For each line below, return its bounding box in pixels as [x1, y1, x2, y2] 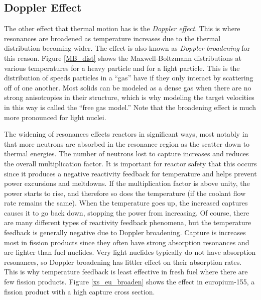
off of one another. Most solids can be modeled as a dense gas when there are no [4, 82, 251, 92]
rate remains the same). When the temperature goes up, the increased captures [4, 197, 248, 208]
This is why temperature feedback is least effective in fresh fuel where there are [4, 266, 248, 277]
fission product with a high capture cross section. [4, 286, 155, 296]
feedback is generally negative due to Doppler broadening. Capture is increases [4, 227, 246, 238]
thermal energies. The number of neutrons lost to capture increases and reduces [4, 148, 249, 159]
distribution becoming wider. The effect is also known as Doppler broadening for [4, 43, 250, 53]
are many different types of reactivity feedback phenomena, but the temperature [4, 217, 251, 228]
